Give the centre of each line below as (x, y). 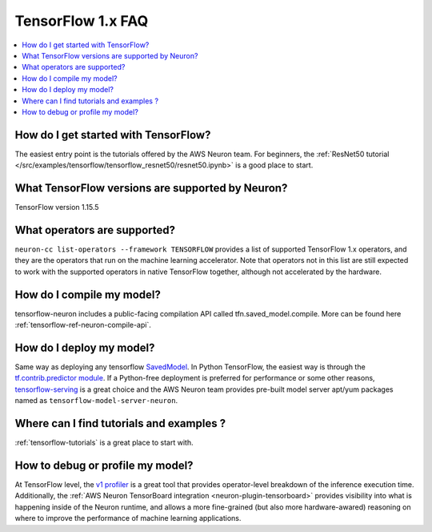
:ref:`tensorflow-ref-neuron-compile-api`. (83, 325)
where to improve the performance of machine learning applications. (128, 518)
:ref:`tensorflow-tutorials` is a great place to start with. (104, 443)
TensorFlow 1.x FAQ (82, 21)
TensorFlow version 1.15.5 (57, 208)
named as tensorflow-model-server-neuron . (96, 401)
